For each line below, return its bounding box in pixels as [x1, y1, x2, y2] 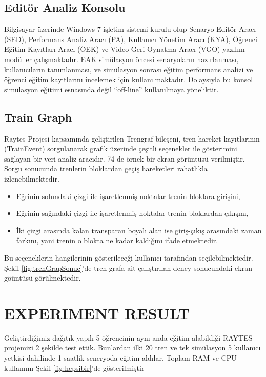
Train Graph [4, 109, 72, 125]
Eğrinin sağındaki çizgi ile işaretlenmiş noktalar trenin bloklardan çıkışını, [16, 208, 249, 219]
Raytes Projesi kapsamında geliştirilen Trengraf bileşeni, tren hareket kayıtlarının [4, 133, 260, 144]
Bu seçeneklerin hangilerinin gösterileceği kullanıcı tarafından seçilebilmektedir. [4, 252, 253, 263]
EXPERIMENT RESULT [4, 302, 190, 323]
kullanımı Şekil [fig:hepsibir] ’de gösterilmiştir [4, 362, 145, 373]
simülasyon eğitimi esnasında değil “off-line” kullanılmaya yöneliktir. [4, 84, 219, 94]
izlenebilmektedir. [4, 173, 59, 184]
